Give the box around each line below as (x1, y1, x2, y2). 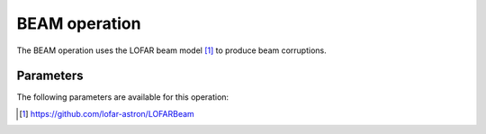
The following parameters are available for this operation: (16, 92, 229, 103)
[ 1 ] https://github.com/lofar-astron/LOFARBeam (19, 108, 195, 119)
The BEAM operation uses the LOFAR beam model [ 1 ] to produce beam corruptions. (16, 45, 328, 56)
